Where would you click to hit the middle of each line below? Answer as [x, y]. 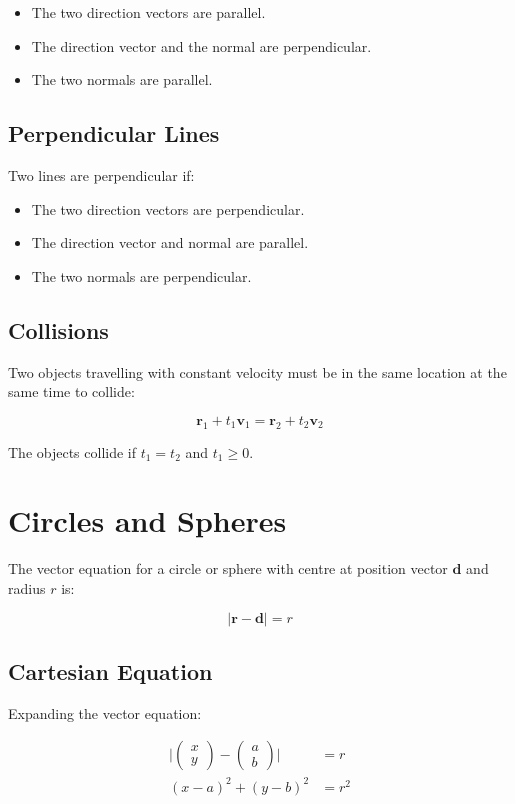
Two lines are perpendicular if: [101, 174]
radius [27, 587]
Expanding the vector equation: [105, 712]
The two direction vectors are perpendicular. [168, 208]
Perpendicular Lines [114, 133]
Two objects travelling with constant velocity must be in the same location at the [257, 371]
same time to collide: [71, 391]
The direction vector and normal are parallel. [170, 242]
